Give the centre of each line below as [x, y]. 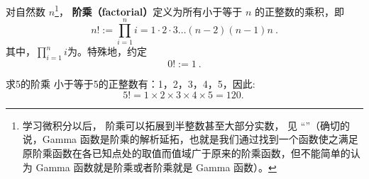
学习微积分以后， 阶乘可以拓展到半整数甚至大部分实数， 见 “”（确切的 [186, 125]
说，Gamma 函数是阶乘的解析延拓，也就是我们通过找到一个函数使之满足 [190, 139]
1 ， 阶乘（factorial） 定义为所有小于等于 [149, 10]
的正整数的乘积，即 [299, 11]
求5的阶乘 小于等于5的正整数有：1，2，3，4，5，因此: [131, 84]
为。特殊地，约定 [107, 51]
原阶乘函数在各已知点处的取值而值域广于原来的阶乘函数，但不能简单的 [186, 152]
